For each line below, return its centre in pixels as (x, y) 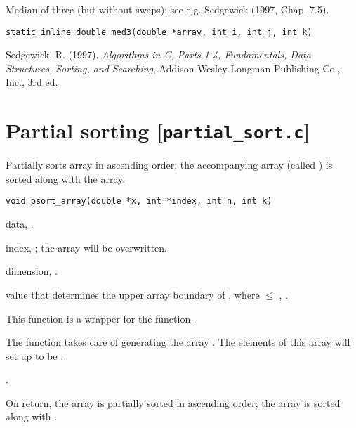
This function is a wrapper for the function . (101, 318)
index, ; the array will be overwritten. (87, 247)
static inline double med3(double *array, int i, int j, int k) (159, 32)
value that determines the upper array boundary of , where (133, 294)
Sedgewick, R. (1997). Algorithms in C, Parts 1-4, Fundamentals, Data (158, 54)
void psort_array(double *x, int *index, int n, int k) (139, 201)
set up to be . (35, 355)
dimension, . (32, 271)
